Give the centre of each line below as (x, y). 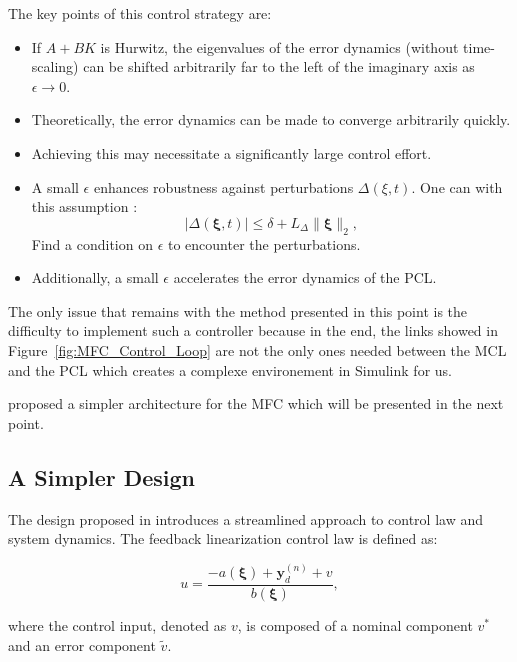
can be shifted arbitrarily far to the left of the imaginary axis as (279, 66)
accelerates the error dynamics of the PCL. (305, 277)
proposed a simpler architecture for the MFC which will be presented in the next (256, 403)
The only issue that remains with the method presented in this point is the (238, 310)
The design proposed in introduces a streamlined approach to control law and (245, 518)
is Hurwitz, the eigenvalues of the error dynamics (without (279, 46)
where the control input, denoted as (117, 624)
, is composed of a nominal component (355, 624)
